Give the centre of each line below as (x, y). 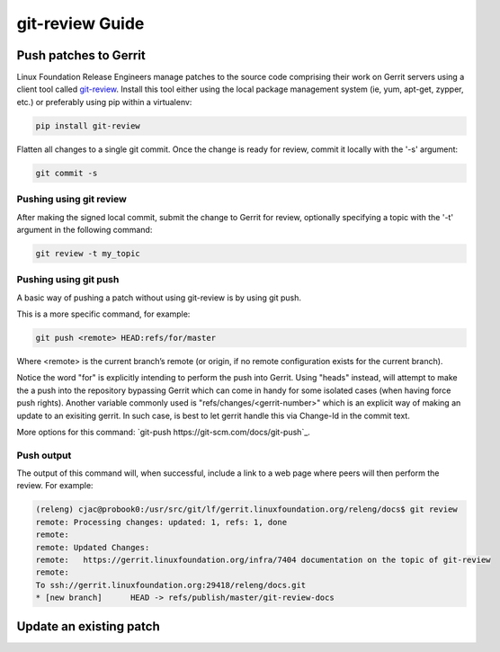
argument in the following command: (85, 229)
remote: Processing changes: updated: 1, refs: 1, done (161, 522)
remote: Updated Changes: (93, 547)
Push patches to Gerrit (81, 55)
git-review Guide (80, 23)
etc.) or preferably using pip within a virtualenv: (104, 102)
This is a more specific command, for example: (103, 314)
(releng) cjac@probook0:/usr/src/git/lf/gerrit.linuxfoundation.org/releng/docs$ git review (246, 509)
